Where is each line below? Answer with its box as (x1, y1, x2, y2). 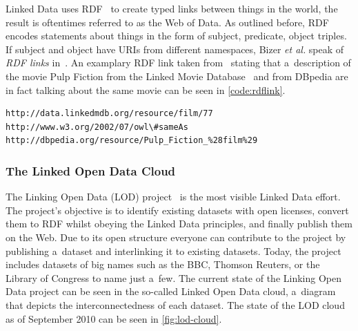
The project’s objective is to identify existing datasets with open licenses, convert (6, 202, 349, 217)
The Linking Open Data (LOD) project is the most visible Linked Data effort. (6, 189, 341, 204)
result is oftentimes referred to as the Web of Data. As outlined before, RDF (6, 15, 329, 29)
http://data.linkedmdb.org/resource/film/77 (6, 108, 213, 119)
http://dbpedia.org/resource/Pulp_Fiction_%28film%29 (6, 135, 258, 146)
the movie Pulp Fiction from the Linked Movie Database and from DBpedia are (6, 68, 348, 83)
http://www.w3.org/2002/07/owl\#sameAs (6, 122, 188, 132)
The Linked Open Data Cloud (6, 162, 176, 179)
